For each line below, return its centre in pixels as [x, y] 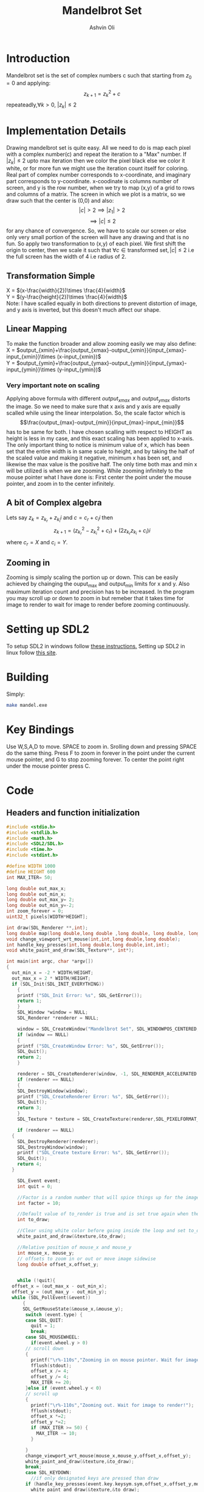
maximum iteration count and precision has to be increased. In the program [100, 592]
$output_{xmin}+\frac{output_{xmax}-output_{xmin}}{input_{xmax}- [101, 350]
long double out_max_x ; [36, 888]
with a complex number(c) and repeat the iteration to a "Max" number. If [97, 154]
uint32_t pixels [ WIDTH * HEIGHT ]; [47, 917]
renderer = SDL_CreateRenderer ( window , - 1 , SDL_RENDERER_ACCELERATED [107, 1074]
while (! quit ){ [36, 1281]
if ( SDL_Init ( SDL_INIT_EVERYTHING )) [58, 984]
